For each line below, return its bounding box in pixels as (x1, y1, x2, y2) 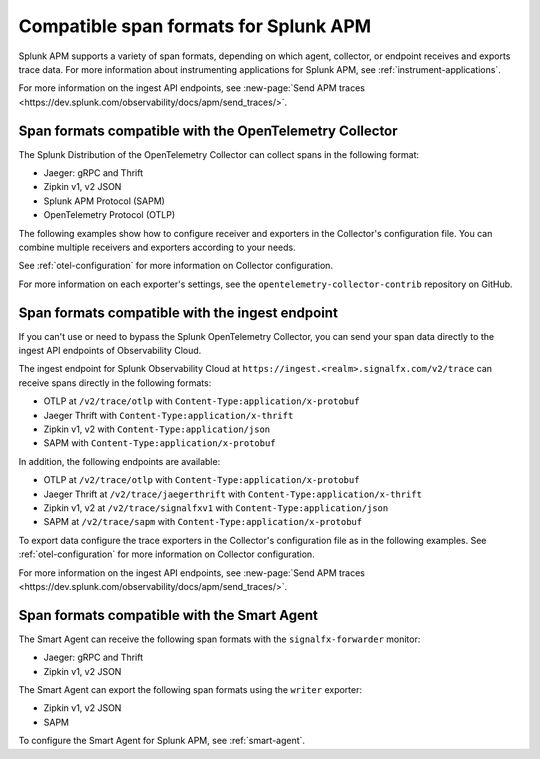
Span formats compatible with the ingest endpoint (18, 304, 339, 321)
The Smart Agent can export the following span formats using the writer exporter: (18, 683, 362, 695)
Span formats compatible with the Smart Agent (18, 606, 319, 624)
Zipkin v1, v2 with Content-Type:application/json (43, 423, 271, 435)
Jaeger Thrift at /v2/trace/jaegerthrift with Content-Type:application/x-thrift (43, 488, 422, 500)
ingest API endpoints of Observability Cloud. (18, 345, 202, 357)
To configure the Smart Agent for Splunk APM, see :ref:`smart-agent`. (18, 735, 305, 747)
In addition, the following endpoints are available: (18, 455, 221, 467)
